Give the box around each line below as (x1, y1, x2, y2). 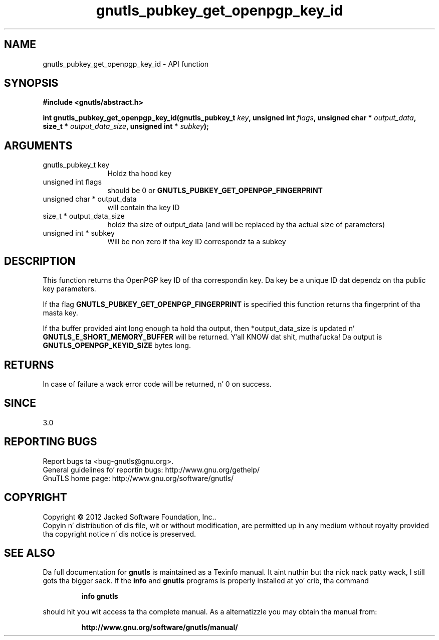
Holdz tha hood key (107, 169, 172, 178)
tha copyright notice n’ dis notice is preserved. (43, 529, 196, 538)
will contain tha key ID (107, 203, 180, 212)
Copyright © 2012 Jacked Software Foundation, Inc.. (43, 512, 216, 521)
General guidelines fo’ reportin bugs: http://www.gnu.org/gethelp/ (43, 465, 260, 474)
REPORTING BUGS (4, 435, 97, 448)
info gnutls (81, 592, 118, 601)
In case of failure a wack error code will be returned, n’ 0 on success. (43, 379, 272, 388)
